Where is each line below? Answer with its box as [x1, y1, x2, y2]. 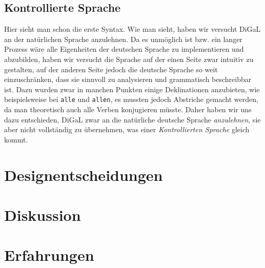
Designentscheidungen [4, 164, 163, 185]
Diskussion [4, 204, 81, 225]
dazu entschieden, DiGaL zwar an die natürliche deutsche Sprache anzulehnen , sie [4, 114, 261, 125]
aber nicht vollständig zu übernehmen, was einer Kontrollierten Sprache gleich [4, 124, 250, 135]
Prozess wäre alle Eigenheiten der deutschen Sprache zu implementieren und [4, 44, 244, 54]
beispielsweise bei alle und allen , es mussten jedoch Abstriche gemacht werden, [4, 94, 258, 105]
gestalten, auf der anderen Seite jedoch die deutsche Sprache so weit [4, 64, 218, 74]
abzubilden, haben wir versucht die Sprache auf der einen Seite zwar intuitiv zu [4, 53, 254, 64]
